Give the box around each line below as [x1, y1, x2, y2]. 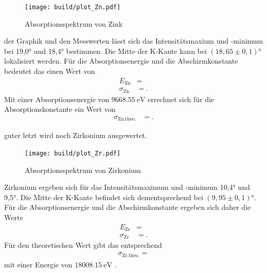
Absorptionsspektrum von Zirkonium [25, 164, 141, 175]
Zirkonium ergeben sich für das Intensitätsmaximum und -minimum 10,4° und [4, 182, 250, 192]
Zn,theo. [118, 116, 136, 122]
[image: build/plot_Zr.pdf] [25, 149, 121, 157]
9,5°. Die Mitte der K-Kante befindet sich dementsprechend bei [4, 191, 203, 202]
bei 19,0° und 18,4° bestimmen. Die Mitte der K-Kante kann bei [4, 45, 207, 56]
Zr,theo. [122, 252, 140, 258]
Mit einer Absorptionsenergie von [4, 93, 110, 104]
